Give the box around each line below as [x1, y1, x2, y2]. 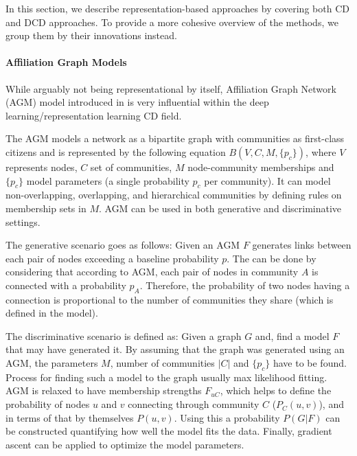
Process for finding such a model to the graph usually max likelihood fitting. [5, 369, 327, 384]
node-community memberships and [187, 159, 334, 174]
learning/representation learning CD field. [5, 108, 182, 122]
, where [306, 144, 336, 159]
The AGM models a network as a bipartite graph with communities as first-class [5, 131, 345, 146]
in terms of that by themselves [5, 410, 134, 424]
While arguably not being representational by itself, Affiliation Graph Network [5, 81, 336, 95]
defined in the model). [5, 306, 98, 320]
